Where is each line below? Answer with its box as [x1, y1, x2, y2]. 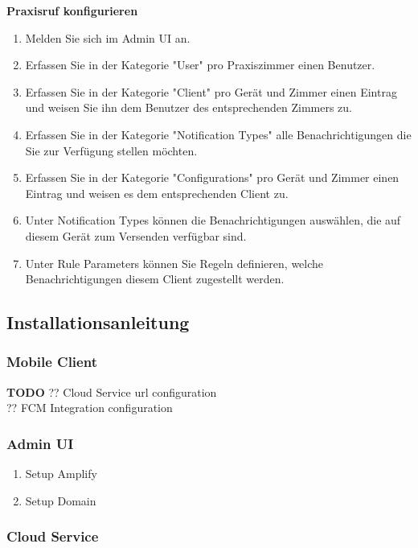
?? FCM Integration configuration [6, 399, 173, 416]
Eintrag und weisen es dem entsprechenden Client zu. [25, 184, 289, 201]
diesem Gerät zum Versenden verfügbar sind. [25, 227, 247, 244]
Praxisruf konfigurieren [6, 2, 138, 19]
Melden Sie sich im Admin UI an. [25, 29, 191, 46]
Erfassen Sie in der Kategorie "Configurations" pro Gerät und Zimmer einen [25, 169, 400, 186]
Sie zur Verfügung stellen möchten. [25, 142, 198, 159]
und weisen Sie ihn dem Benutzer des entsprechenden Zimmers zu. [25, 99, 352, 116]
